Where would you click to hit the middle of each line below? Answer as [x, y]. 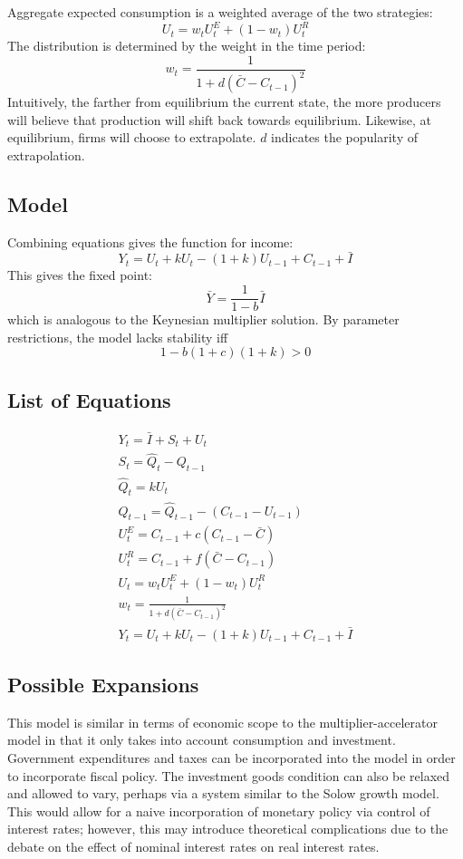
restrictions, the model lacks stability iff [118, 337]
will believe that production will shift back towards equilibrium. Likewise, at [220, 119]
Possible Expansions [103, 685]
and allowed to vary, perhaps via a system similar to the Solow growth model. [223, 793]
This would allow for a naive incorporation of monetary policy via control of [219, 811]
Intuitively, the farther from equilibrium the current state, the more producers [224, 102]
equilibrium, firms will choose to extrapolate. [132, 137]
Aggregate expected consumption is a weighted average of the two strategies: [220, 12]
